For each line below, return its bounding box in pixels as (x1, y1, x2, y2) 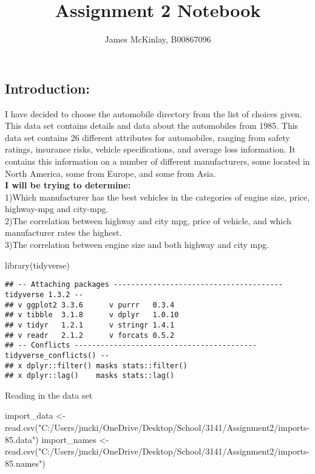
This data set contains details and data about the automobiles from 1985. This (5, 119, 299, 132)
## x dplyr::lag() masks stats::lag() (5, 371, 175, 380)
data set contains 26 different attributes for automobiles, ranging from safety (5, 131, 290, 143)
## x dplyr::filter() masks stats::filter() (5, 361, 188, 370)
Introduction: (5, 78, 90, 97)
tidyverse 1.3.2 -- (5, 290, 83, 299)
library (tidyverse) (5, 258, 70, 271)
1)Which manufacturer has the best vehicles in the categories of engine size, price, (5, 190, 310, 203)
